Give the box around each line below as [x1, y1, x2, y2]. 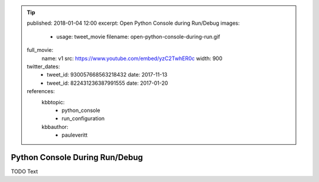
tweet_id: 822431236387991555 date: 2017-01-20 [47, 80, 168, 87]
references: [27, 88, 56, 95]
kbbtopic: [41, 98, 65, 105]
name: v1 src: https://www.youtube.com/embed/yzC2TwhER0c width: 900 [41, 55, 223, 62]
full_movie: [27, 47, 53, 54]
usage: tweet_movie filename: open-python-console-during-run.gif [56, 33, 220, 40]
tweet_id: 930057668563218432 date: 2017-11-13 [47, 71, 168, 78]
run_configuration [61, 115, 105, 122]
